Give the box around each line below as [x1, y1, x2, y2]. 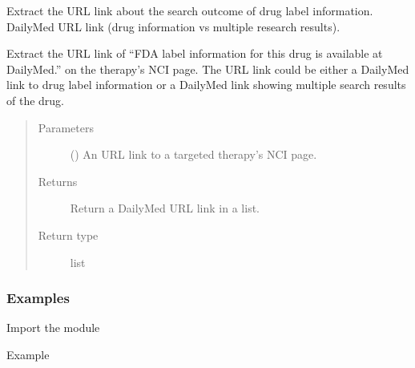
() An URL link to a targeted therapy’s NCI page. [70, 146, 317, 163]
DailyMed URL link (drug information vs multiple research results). [6, 18, 340, 34]
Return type [38, 226, 99, 243]
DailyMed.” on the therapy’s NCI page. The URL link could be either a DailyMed [6, 60, 409, 77]
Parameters [38, 119, 94, 135]
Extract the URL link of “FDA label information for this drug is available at [6, 45, 383, 62]
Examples [6, 288, 70, 308]
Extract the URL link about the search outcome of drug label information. [6, 2, 373, 18]
